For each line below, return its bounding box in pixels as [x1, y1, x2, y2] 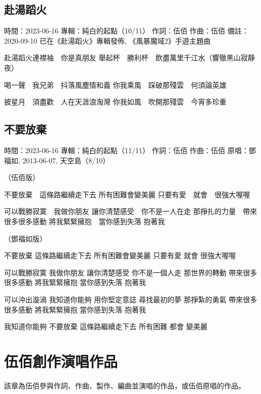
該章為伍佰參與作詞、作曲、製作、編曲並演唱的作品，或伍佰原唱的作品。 [4, 380, 245, 390]
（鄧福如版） [4, 233, 47, 243]
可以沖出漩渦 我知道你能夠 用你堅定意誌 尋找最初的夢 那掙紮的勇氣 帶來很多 [4, 294, 257, 304]
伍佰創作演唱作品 [4, 350, 118, 371]
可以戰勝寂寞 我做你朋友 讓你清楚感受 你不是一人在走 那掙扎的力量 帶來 [4, 206, 257, 217]
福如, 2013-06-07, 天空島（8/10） [4, 155, 110, 165]
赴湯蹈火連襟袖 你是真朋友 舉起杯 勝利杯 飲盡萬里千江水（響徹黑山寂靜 [4, 52, 255, 63]
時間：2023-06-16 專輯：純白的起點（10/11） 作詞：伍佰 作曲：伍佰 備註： [4, 25, 249, 36]
